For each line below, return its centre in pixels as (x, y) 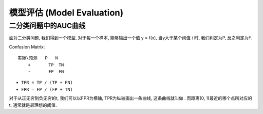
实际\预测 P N (38, 58)
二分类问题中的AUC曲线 (47, 26)
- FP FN (46, 71)
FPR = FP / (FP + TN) (47, 89)
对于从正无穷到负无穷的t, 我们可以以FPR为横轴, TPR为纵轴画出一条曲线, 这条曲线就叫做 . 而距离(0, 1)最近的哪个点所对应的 (131, 98)
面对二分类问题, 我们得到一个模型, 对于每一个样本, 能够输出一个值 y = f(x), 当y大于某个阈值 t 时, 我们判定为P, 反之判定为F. (131, 38)
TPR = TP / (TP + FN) (47, 83)
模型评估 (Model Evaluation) (66, 13)
